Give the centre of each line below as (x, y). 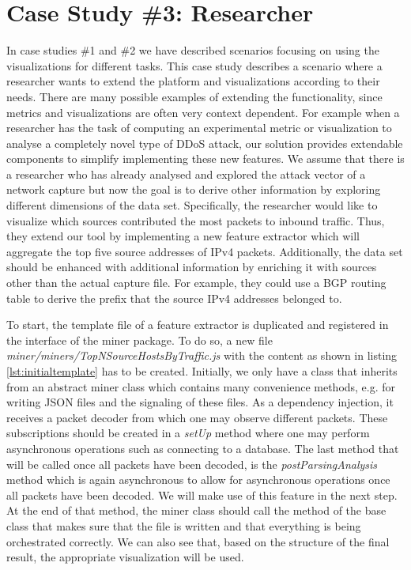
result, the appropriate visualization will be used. (125, 557)
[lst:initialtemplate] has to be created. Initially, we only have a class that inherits (202, 371)
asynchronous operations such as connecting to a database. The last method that (203, 448)
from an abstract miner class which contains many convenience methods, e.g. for (201, 386)
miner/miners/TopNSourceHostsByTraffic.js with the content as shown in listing (202, 355)
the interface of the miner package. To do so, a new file (140, 340)
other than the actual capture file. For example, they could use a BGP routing (196, 283)
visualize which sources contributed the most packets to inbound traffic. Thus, (196, 220)
